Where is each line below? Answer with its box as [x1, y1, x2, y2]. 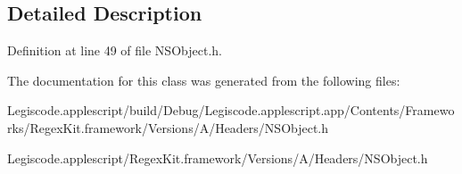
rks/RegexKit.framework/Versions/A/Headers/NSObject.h [7, 118, 329, 137]
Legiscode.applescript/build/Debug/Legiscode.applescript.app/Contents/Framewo [7, 101, 455, 120]
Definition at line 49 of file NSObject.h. [7, 41, 222, 60]
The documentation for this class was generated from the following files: [7, 70, 400, 89]
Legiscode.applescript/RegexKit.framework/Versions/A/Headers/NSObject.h [7, 148, 428, 167]
